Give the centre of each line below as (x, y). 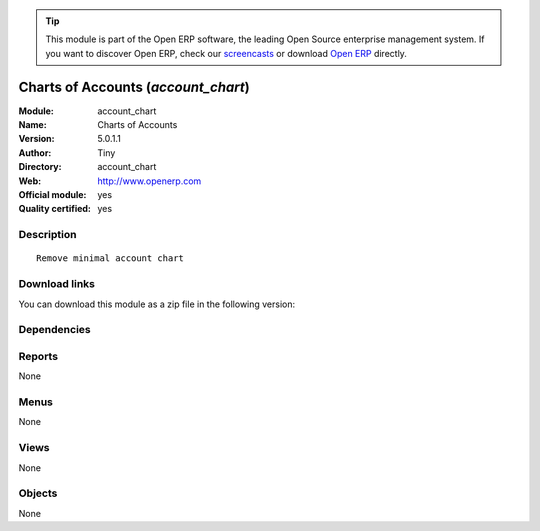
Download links (56, 284)
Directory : (40, 167)
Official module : (52, 195)
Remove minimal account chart (110, 258)
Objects (38, 493)
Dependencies (55, 330)
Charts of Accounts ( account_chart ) (134, 86)
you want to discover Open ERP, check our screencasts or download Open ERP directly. (226, 53)
